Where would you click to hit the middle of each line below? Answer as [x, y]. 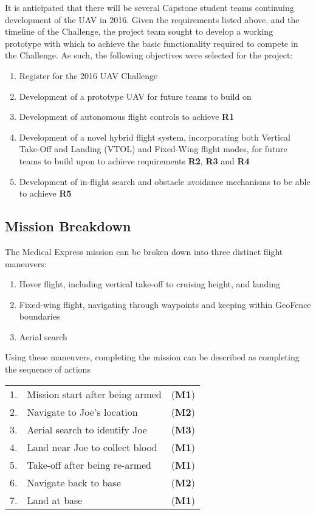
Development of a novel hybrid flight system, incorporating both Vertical [155, 137]
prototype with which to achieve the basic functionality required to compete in [152, 43]
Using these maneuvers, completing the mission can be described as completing [152, 357]
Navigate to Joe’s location [82, 412]
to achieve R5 [45, 193]
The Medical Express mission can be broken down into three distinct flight [144, 251]
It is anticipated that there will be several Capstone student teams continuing [149, 7]
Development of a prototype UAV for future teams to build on [135, 96]
